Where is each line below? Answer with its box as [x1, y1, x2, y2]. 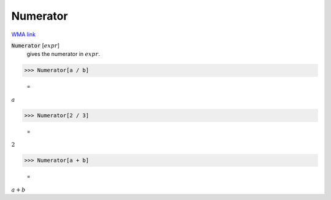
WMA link [11, 31, 36, 38]
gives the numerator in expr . [26, 50, 101, 58]
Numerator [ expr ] [11, 42, 60, 49]
